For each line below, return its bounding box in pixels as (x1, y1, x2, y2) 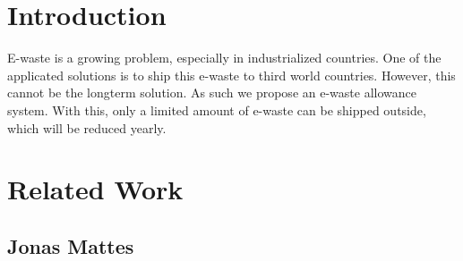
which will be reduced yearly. (7, 118, 167, 137)
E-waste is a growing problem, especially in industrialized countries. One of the (7, 48, 442, 67)
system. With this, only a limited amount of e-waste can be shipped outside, (7, 100, 426, 119)
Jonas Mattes (7, 232, 134, 259)
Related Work (7, 171, 184, 207)
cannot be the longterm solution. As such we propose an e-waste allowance (7, 83, 416, 102)
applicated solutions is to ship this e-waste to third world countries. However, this (7, 65, 456, 84)
